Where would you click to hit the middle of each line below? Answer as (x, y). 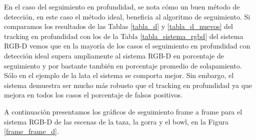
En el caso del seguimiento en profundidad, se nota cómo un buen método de (122, 6)
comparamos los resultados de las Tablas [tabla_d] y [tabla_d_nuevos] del (118, 26)
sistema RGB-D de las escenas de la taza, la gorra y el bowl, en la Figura (116, 121)
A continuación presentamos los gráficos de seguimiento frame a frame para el (123, 111)
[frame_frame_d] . (31, 131)
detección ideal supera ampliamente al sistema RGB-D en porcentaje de (114, 55)
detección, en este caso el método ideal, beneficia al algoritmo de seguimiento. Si (127, 16)
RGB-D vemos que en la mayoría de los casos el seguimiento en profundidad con (127, 46)
